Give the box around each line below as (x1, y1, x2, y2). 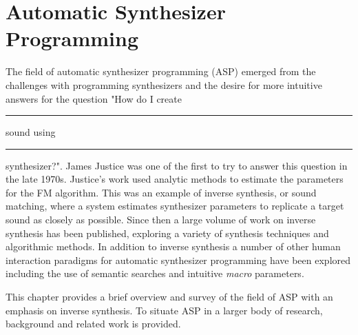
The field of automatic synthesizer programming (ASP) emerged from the (6, 64, 316, 79)
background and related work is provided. (6, 316, 181, 331)
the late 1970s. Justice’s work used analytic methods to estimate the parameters (6, 172, 344, 186)
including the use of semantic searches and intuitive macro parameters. (6, 266, 304, 281)
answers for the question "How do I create (6, 91, 182, 105)
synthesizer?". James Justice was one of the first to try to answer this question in (6, 158, 348, 172)
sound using (6, 125, 56, 139)
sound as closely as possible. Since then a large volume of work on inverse (6, 212, 316, 227)
